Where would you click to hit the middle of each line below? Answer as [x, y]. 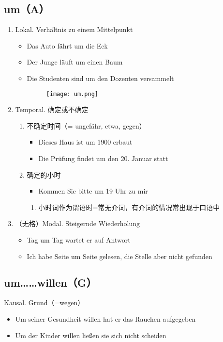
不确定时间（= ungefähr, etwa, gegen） [86, 125]
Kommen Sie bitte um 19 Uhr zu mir [93, 191]
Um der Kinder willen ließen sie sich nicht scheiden [91, 335]
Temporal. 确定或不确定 [52, 109]
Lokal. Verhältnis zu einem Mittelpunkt [74, 29]
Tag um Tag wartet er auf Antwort [79, 239]
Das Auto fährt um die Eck [67, 45]
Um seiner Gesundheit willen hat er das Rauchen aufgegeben [105, 318]
